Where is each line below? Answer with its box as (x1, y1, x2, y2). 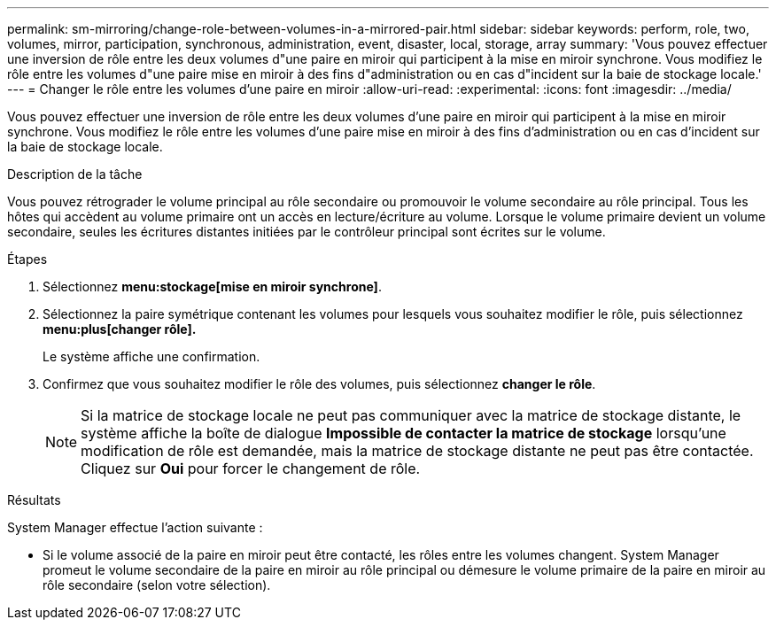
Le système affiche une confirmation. (43, 349, 260, 364)
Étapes (7, 252, 48, 267)
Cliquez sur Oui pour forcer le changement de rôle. (81, 460, 421, 477)
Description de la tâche (7, 166, 143, 182)
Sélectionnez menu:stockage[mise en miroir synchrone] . (43, 279, 382, 294)
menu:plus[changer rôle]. (43, 321, 197, 337)
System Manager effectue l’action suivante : (7, 520, 263, 535)
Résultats (7, 492, 61, 507)
